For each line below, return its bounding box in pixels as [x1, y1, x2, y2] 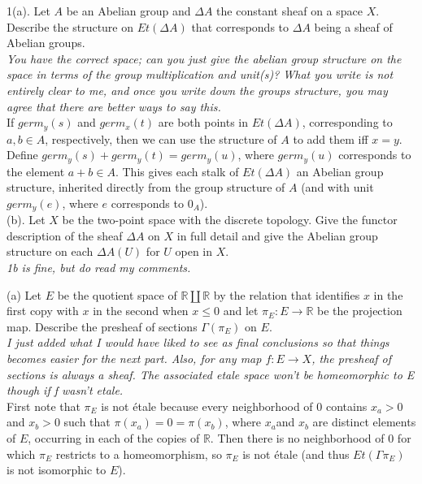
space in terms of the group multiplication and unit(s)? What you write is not [7, 66, 394, 83]
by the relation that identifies [213, 286, 360, 303]
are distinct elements [312, 413, 416, 430]
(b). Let [7, 211, 46, 228]
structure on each [7, 243, 94, 260]
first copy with [7, 302, 79, 319]
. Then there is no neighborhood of [210, 430, 385, 447]
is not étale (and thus [242, 445, 350, 462]
